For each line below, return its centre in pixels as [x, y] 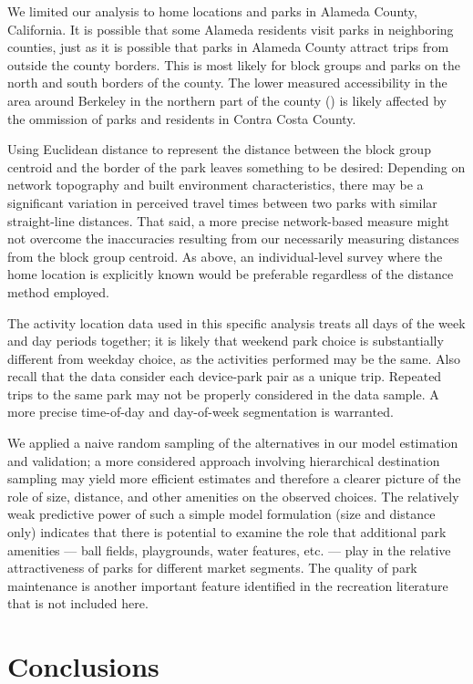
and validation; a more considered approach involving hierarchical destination [224, 460]
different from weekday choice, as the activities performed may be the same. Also [234, 358]
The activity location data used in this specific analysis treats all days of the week [236, 322]
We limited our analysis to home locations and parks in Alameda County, [212, 11]
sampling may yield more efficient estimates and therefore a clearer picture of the [234, 478]
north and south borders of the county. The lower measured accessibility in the [227, 83]
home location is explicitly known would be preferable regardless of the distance [231, 274]
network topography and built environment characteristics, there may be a [216, 185]
